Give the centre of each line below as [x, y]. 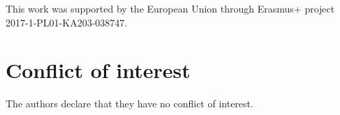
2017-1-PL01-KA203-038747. [67, 22]
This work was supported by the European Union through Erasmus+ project [170, 8]
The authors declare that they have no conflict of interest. [130, 103]
